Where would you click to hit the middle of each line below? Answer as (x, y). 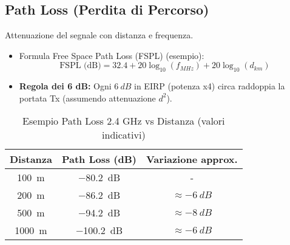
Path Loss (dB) (99, 159)
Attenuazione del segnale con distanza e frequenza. (99, 35)
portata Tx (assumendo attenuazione (87, 98)
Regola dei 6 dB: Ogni (65, 86)
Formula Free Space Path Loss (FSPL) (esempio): (112, 55)
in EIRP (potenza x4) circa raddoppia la (210, 86)
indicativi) (124, 135)
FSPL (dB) (80, 66)
